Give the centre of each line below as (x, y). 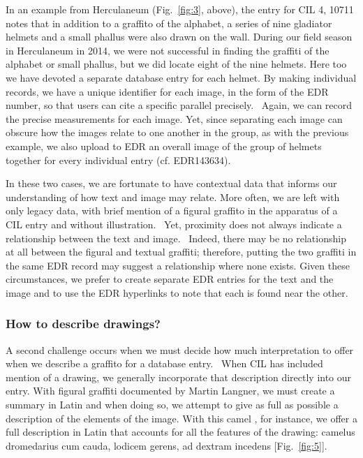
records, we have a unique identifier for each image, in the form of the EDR (167, 91)
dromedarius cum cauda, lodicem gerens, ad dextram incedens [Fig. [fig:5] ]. (166, 445)
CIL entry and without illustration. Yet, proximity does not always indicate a (174, 224)
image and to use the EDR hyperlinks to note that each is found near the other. (177, 292)
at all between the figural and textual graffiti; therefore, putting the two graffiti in (181, 252)
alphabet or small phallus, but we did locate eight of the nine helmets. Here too (176, 64)
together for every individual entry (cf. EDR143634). (118, 160)
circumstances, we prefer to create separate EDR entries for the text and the (170, 279)
